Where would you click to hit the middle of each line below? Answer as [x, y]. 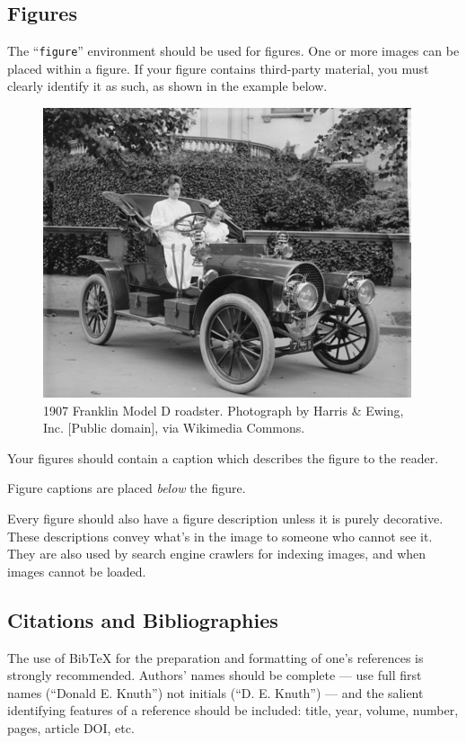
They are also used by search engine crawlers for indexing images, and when [217, 554]
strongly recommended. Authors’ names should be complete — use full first [215, 675]
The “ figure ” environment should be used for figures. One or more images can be [233, 51]
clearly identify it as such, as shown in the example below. [167, 86]
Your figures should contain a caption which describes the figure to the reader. [223, 457]
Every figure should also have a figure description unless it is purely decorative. [225, 519]
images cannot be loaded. [77, 571]
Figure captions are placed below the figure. [127, 488]
